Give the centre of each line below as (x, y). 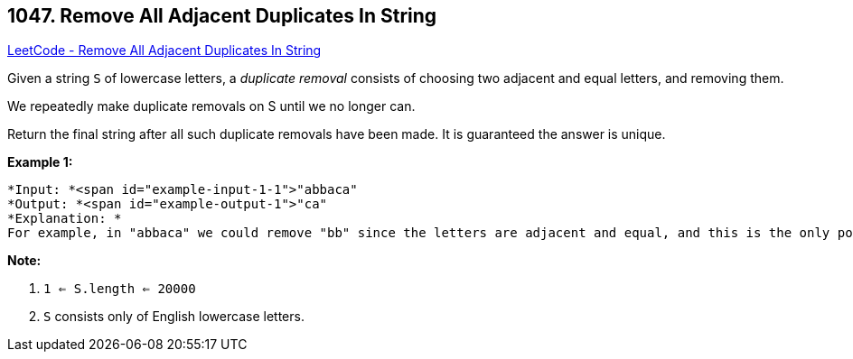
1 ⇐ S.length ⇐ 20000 (120, 289)
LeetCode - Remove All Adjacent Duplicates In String (164, 51)
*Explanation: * (65, 219)
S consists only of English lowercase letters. (174, 317)
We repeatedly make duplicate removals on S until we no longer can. (211, 106)
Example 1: (40, 162)
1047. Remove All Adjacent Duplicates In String (222, 16)
